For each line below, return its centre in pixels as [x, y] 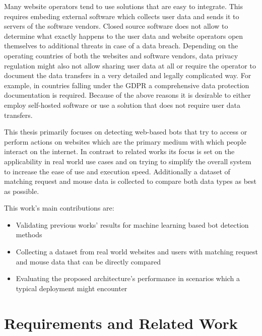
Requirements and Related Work [121, 323]
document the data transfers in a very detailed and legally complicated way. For [128, 75]
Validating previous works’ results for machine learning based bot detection [132, 224]
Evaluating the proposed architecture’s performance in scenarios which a [128, 278]
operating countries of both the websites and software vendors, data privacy [121, 55]
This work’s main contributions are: [59, 208]
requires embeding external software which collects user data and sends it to [122, 16]
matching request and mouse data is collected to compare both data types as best [130, 181]
